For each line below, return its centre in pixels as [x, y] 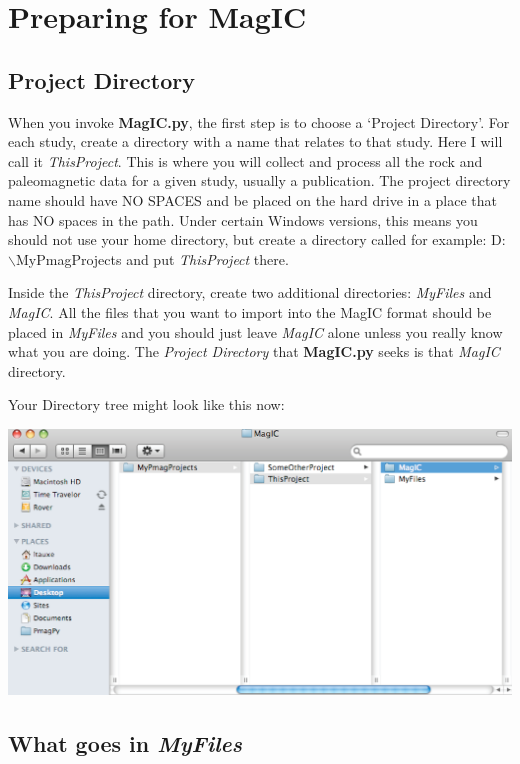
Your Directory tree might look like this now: [146, 404]
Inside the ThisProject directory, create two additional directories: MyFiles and [250, 292]
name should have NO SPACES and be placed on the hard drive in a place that [253, 199]
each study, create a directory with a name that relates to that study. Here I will [255, 141]
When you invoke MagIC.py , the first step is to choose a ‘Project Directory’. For [259, 121]
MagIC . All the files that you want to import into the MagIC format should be [250, 311]
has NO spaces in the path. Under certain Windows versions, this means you [243, 219]
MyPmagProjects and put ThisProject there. [152, 258]
